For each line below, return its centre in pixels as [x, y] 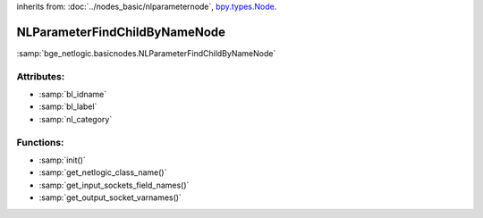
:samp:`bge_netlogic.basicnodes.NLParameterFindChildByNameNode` [146, 53]
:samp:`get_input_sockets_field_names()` [114, 185]
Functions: [40, 142]
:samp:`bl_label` [68, 106]
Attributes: [41, 76]
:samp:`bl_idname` [73, 95]
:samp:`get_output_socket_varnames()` [110, 197]
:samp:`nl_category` [76, 119]
